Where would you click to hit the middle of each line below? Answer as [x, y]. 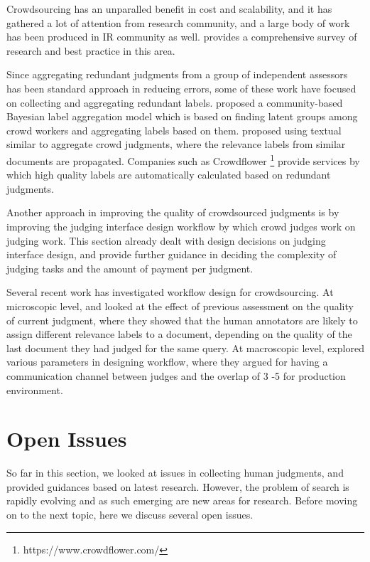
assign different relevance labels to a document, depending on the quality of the [179, 334]
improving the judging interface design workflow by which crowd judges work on [181, 226]
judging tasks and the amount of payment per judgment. [130, 268]
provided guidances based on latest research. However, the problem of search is [178, 486]
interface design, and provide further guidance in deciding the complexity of [172, 254]
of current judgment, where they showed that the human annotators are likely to [182, 320]
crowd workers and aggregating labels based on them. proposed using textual [174, 130]
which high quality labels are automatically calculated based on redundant [169, 175]
